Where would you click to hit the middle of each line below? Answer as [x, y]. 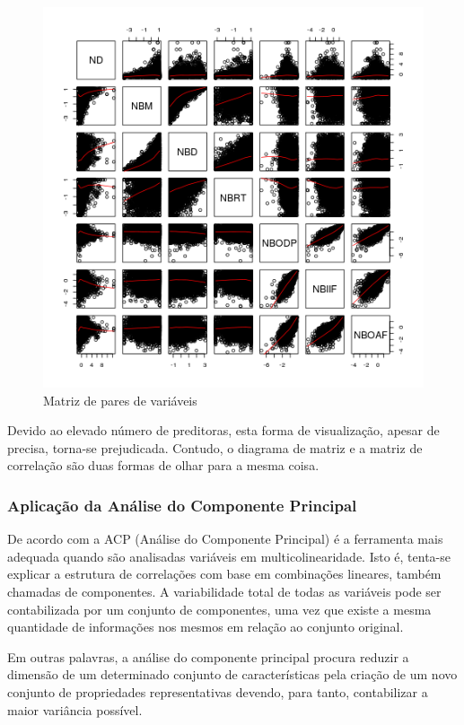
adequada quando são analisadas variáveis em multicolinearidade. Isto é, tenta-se [229, 556]
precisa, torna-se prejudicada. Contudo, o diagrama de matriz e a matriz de [215, 447]
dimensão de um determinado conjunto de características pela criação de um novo [232, 674]
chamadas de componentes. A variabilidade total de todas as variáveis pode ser [224, 591]
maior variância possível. [75, 709]
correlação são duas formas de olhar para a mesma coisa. [163, 465]
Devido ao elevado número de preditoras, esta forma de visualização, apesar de [223, 430]
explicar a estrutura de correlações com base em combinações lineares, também [224, 574]
